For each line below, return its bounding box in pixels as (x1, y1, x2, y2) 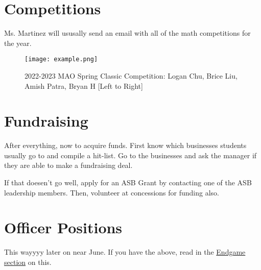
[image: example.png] (25, 56, 98, 63)
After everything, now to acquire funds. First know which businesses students (4, 140, 247, 151)
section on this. (4, 256, 52, 267)
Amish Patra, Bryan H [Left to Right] (25, 80, 143, 91)
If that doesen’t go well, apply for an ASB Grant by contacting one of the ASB (4, 177, 252, 188)
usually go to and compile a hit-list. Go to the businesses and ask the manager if (4, 150, 257, 160)
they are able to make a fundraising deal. (4, 160, 133, 170)
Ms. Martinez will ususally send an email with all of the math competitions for (4, 28, 251, 38)
